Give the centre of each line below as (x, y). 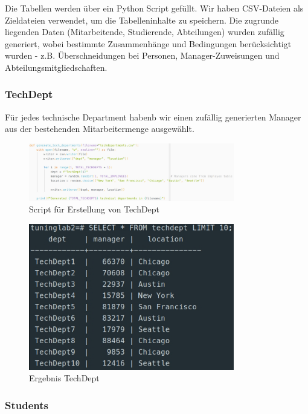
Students (27, 405)
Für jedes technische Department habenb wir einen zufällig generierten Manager (153, 117)
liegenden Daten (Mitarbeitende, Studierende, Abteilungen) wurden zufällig (145, 32)
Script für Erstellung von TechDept (95, 209)
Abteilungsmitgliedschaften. (56, 67)
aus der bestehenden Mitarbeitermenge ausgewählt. (100, 129)
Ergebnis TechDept (64, 378)
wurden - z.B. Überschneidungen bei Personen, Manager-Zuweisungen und (142, 55)
